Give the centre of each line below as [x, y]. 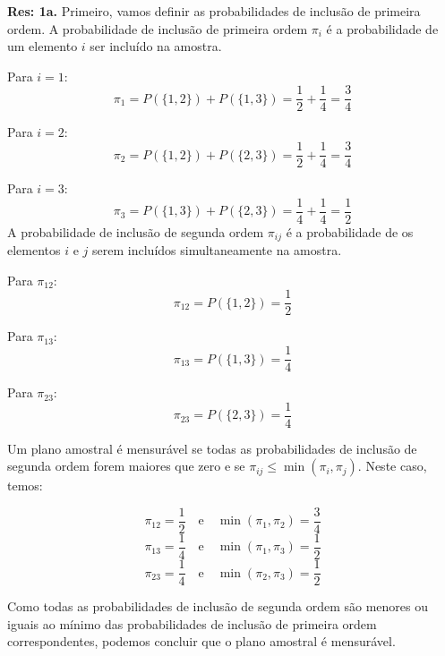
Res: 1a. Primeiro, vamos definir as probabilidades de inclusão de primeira [214, 11]
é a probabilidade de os [350, 231]
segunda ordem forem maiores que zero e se [126, 466]
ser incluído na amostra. [156, 46]
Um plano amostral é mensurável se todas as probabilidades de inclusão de [212, 448]
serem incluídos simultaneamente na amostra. [217, 250]
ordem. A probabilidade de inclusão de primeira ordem [158, 28]
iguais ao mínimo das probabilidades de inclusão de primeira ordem [192, 623]
